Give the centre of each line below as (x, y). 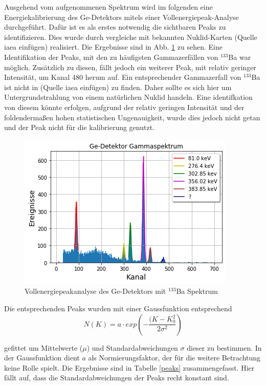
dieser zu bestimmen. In (224, 347)
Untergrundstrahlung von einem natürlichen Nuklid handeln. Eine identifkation (128, 97)
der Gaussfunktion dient (42, 358)
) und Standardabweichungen (132, 347)
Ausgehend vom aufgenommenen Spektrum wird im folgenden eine (108, 7)
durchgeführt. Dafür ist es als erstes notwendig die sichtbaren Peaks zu (115, 27)
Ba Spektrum (197, 291)
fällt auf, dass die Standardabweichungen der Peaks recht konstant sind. (117, 378)
